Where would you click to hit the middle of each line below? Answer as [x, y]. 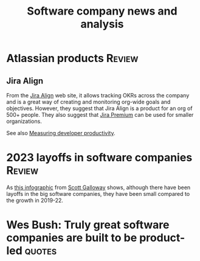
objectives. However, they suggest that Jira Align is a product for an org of [99, 108]
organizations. [24, 121]
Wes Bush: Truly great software [88, 225]
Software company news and [102, 11]
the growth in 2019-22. [35, 200]
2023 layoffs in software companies [99, 158]
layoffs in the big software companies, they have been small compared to [98, 193]
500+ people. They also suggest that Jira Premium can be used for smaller [100, 115]
